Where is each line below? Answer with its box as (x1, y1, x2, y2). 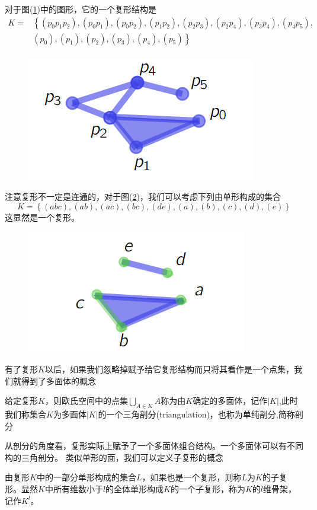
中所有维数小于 (44, 483, 103, 495)
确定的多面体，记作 (193, 394, 268, 407)
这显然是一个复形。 (5, 211, 79, 223)
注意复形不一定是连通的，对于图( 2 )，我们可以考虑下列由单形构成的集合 (5, 190, 281, 203)
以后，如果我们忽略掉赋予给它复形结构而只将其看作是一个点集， (44, 363, 294, 375)
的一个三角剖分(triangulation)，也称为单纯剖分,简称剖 (98, 408, 303, 420)
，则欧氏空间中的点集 (44, 394, 128, 407)
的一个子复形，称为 (170, 483, 245, 495)
